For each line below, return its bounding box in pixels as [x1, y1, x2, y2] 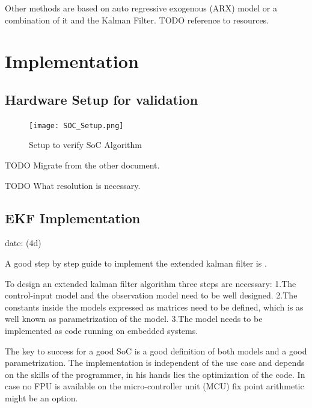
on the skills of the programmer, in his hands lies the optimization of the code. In [5, 368, 305, 380]
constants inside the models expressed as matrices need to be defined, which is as [5, 300, 304, 313]
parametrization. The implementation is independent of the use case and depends [5, 356, 305, 369]
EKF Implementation [5, 208, 141, 227]
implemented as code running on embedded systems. [5, 324, 198, 336]
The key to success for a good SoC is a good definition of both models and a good [5, 344, 307, 357]
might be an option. [5, 391, 78, 404]
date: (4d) [5, 236, 41, 249]
